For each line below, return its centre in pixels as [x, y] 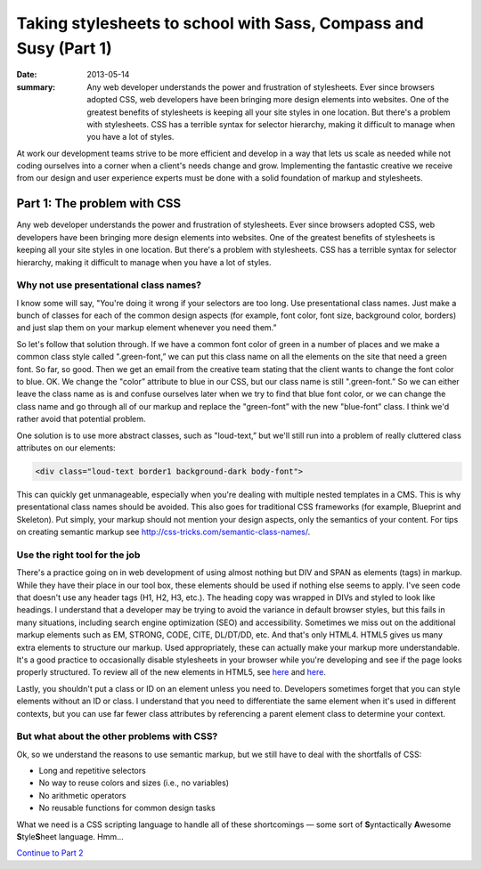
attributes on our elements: [66, 447]
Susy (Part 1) [64, 48]
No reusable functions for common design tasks [127, 808]
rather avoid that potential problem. [81, 419]
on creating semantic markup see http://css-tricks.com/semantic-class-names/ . [163, 532]
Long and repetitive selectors [92, 771]
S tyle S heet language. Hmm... [70, 837]
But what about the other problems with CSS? [117, 736]
